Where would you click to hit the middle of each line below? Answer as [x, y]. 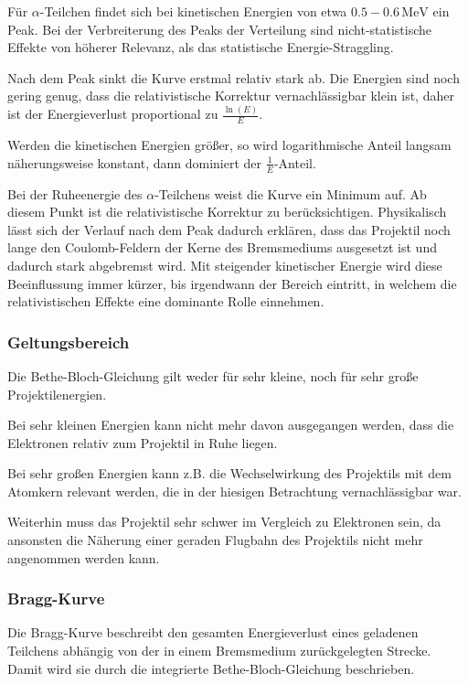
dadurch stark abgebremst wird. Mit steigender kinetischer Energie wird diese [225, 265]
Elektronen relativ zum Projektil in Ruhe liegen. [143, 442]
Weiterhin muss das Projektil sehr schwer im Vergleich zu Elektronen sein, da [224, 522]
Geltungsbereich [69, 342]
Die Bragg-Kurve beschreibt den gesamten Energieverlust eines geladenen [213, 632]
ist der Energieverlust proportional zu [113, 114]
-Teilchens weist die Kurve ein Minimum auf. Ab [291, 193]
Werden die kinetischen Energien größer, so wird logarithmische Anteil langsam [229, 145]
